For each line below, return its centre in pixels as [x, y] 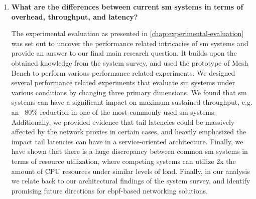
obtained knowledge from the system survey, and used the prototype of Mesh [130, 62]
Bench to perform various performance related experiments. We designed [123, 72]
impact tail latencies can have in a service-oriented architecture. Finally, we [127, 141]
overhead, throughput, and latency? [75, 16]
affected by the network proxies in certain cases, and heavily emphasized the [129, 132]
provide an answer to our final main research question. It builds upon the [124, 53]
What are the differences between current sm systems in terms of [127, 7]
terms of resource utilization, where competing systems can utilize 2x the [123, 161]
